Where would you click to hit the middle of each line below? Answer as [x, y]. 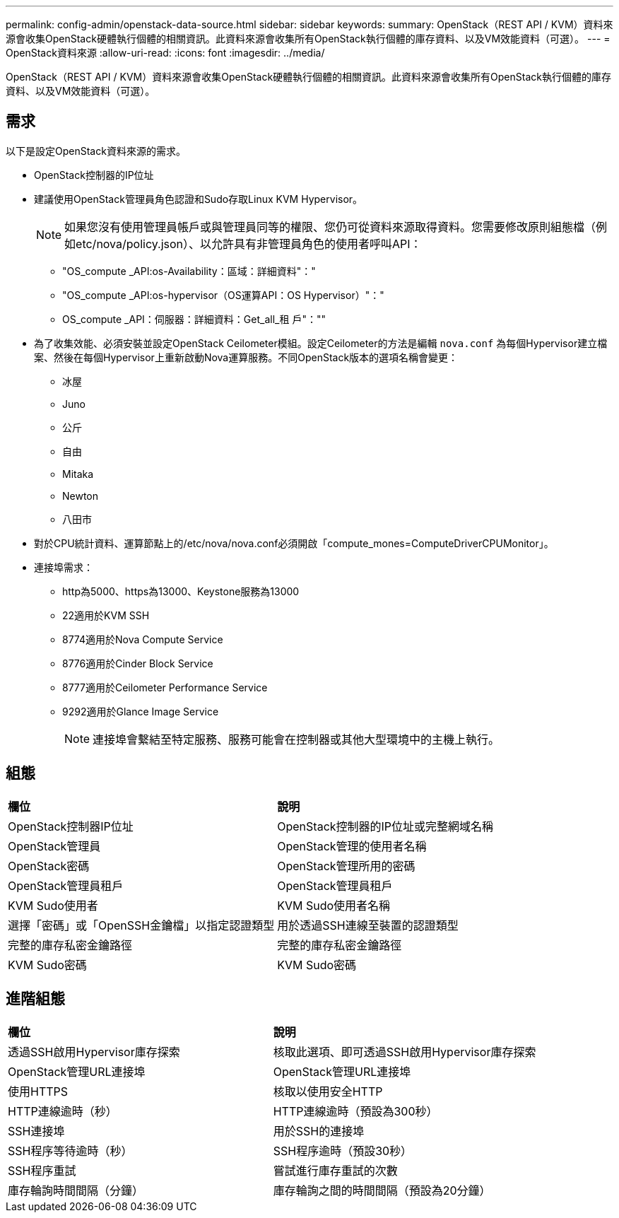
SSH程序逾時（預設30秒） [343, 1150]
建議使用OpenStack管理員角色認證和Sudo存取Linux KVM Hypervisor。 [199, 199]
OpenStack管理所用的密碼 [346, 866]
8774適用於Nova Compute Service [143, 639]
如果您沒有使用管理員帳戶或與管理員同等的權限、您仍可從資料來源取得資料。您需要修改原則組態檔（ [330, 227]
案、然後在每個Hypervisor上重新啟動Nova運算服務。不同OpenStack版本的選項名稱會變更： [246, 357]
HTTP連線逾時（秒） [63, 1111]
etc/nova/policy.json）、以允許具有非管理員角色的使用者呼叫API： [249, 244]
